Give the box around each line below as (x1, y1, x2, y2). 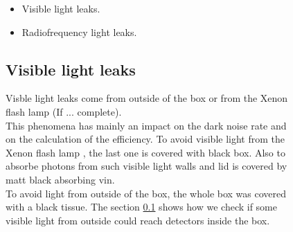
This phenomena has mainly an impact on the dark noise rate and (6, 118, 287, 132)
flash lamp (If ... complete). (6, 104, 122, 118)
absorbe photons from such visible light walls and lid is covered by (6, 159, 287, 173)
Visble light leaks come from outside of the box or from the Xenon (6, 91, 288, 105)
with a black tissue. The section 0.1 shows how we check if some (6, 199, 277, 214)
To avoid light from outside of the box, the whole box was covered (6, 186, 287, 200)
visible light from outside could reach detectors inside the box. (6, 213, 270, 227)
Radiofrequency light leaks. (21, 24, 137, 39)
